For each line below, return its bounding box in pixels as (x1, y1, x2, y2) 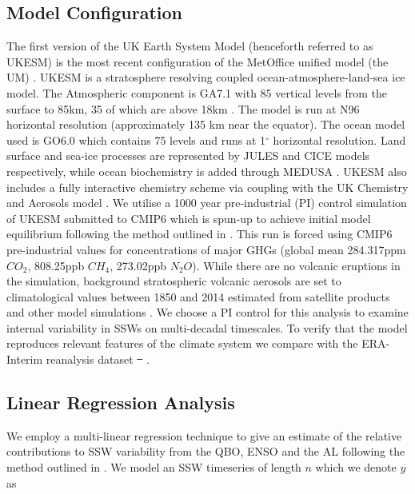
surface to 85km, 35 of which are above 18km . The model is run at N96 (6, 100, 360, 117)
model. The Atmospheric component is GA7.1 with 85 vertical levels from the (6, 84, 388, 101)
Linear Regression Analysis (6, 390, 235, 415)
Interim (6, 351, 43, 368)
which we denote (315, 459, 397, 476)
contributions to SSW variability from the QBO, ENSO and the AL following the (6, 443, 405, 460)
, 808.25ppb (27, 257, 85, 273)
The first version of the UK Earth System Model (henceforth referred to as (6, 38, 373, 54)
